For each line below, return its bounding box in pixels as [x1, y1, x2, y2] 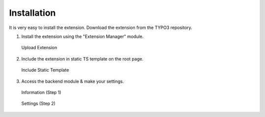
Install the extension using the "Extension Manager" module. [21, 33, 144, 39]
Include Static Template [21, 67, 69, 73]
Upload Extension [21, 45, 57, 51]
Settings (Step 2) [21, 101, 56, 107]
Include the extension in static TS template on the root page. [21, 56, 144, 61]
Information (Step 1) [21, 89, 61, 95]
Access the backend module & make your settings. [21, 78, 124, 84]
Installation [9, 7, 56, 18]
